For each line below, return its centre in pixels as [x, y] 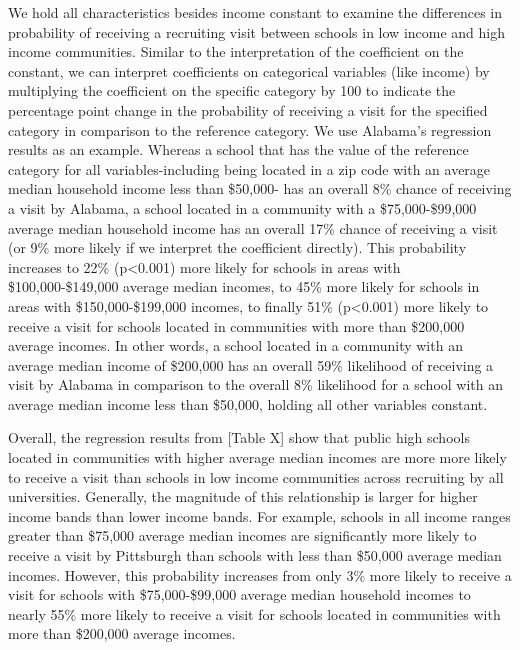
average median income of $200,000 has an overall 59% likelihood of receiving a [251, 364]
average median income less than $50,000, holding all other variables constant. [248, 403]
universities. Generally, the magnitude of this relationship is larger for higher [243, 496]
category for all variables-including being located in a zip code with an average [249, 168]
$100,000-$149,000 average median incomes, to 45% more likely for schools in [244, 286]
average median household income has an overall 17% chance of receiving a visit [253, 227]
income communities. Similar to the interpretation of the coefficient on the [236, 51]
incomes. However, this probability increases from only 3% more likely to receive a [260, 574]
